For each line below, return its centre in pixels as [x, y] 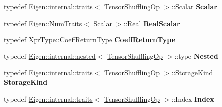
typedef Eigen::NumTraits [43, 23]
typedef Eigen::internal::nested [50, 56]
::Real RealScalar [152, 23]
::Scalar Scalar [194, 6]
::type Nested [196, 56]
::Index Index [193, 98]
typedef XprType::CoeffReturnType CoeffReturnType [90, 40]
